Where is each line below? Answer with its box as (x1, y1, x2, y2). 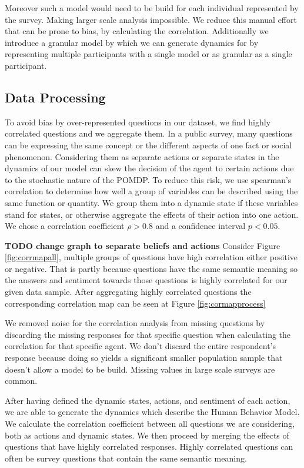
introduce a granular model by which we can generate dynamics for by (5, 36, 259, 48)
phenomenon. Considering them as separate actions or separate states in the (5, 150, 279, 162)
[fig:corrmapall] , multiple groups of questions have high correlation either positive (5, 251, 298, 263)
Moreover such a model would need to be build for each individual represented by (5, 2, 299, 14)
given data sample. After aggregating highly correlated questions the (5, 286, 252, 298)
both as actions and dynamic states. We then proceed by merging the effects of (5, 429, 289, 441)
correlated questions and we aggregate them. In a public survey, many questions (5, 127, 293, 140)
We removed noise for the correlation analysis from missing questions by (5, 317, 265, 329)
